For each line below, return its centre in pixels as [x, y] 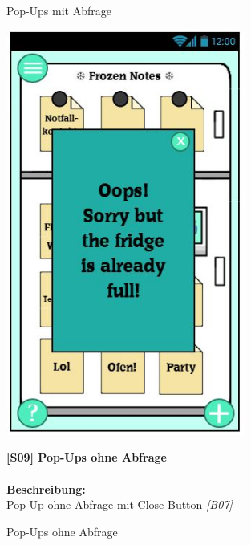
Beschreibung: [46, 488]
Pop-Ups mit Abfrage [59, 10]
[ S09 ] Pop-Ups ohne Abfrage [87, 457]
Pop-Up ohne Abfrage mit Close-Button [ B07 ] [119, 504]
